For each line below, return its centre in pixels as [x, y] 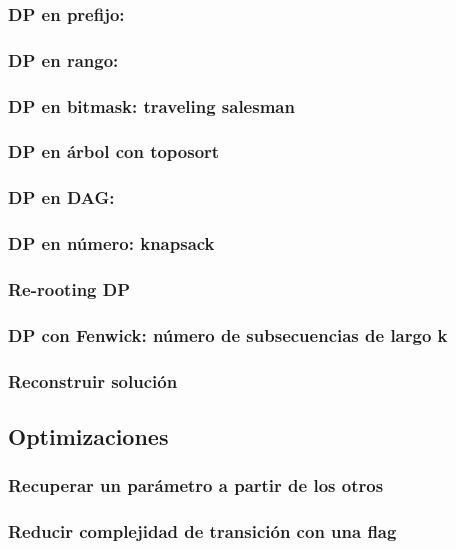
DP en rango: [63, 59]
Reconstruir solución [93, 380]
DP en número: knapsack [111, 243]
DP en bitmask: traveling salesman [151, 105]
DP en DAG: [61, 197]
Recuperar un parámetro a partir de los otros [196, 485]
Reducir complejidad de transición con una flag [202, 531]
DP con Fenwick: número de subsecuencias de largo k [228, 334]
